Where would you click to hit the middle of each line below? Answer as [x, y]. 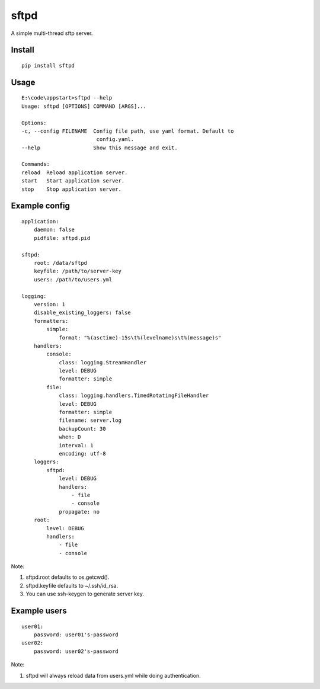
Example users [39, 611]
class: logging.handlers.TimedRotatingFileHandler [134, 396]
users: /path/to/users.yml [73, 279]
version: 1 [49, 304]
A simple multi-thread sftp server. [52, 33]
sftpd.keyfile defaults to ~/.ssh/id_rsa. [72, 585]
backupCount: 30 [82, 429]
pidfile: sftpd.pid [62, 238]
